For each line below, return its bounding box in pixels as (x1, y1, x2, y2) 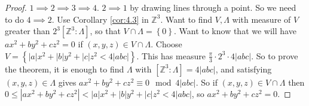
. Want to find (160, 13, 213, 25)
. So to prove (251, 49, 298, 62)
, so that (90, 25, 121, 37)
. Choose (151, 38, 182, 50)
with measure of (232, 13, 291, 25)
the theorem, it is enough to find (5, 62, 124, 75)
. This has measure (136, 49, 206, 62)
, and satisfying (215, 62, 272, 75)
